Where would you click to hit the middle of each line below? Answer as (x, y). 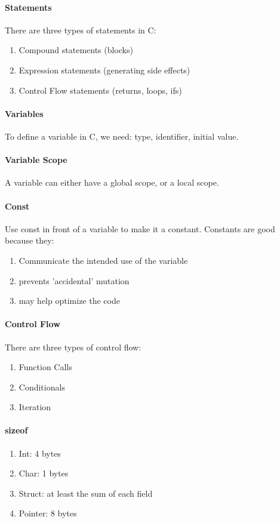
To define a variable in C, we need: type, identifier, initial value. (122, 136)
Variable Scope (36, 160)
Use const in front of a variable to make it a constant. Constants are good (140, 228)
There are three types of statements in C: (81, 30)
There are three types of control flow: (73, 347)
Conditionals (42, 387)
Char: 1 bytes (44, 473)
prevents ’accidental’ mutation (74, 280)
